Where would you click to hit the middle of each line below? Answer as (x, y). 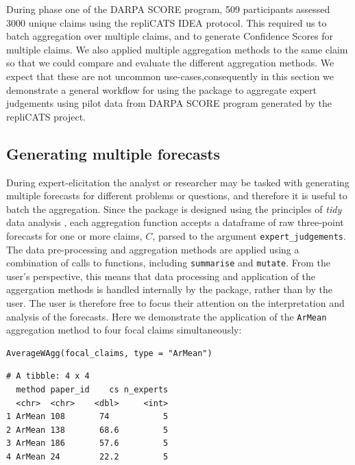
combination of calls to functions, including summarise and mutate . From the (169, 263)
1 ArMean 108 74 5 (87, 417)
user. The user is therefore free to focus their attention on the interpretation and (175, 303)
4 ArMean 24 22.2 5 (87, 457)
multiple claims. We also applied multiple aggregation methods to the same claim (177, 49)
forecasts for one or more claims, (74, 235)
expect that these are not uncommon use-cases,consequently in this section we (170, 76)
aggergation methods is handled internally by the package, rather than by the (169, 289)
